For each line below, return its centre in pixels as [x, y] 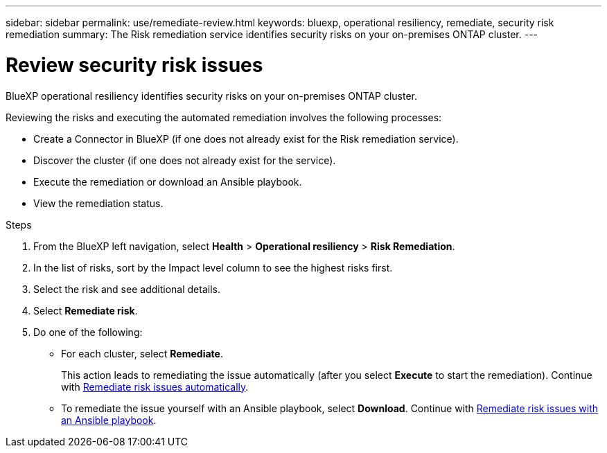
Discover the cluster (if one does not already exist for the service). [185, 160]
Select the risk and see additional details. [127, 289]
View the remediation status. [98, 203]
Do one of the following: [88, 332]
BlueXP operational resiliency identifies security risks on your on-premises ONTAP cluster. [211, 96]
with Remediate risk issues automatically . [155, 387]
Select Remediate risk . [86, 310]
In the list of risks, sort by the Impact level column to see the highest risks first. [213, 267]
